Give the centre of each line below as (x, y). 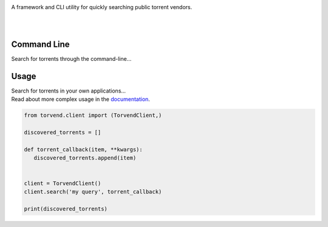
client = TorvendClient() (63, 183)
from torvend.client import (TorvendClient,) (93, 115)
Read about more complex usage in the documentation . (80, 99)
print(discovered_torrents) (66, 209)
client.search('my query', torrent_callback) (93, 192)
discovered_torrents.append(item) (85, 158)
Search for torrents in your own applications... (69, 91)
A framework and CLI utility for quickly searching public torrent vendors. (102, 7)
